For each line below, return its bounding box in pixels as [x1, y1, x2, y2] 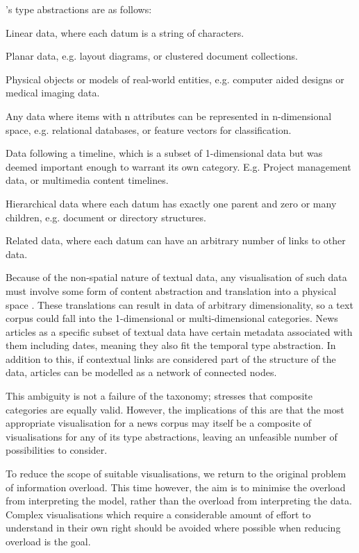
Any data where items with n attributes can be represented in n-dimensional [6, 108, 332, 123]
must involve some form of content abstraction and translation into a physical [6, 283, 337, 298]
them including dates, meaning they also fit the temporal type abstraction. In [6, 338, 336, 352]
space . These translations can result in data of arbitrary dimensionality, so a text [6, 297, 353, 312]
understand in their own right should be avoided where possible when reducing [6, 520, 341, 535]
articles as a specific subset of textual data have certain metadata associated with [6, 324, 353, 339]
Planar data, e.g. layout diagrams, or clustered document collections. [6, 49, 298, 63]
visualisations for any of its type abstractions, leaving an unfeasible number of [6, 429, 337, 443]
